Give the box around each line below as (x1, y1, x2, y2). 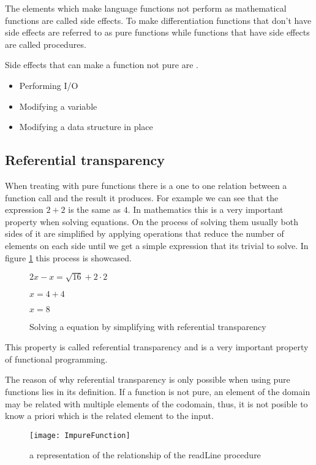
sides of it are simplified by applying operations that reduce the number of (5, 227, 284, 240)
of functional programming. (5, 352, 108, 365)
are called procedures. (5, 37, 86, 50)
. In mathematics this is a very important (127, 203, 284, 216)
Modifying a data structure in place (19, 120, 153, 133)
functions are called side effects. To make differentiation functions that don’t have (5, 13, 312, 26)
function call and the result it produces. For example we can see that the (5, 191, 279, 204)
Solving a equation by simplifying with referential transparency (29, 320, 266, 332)
